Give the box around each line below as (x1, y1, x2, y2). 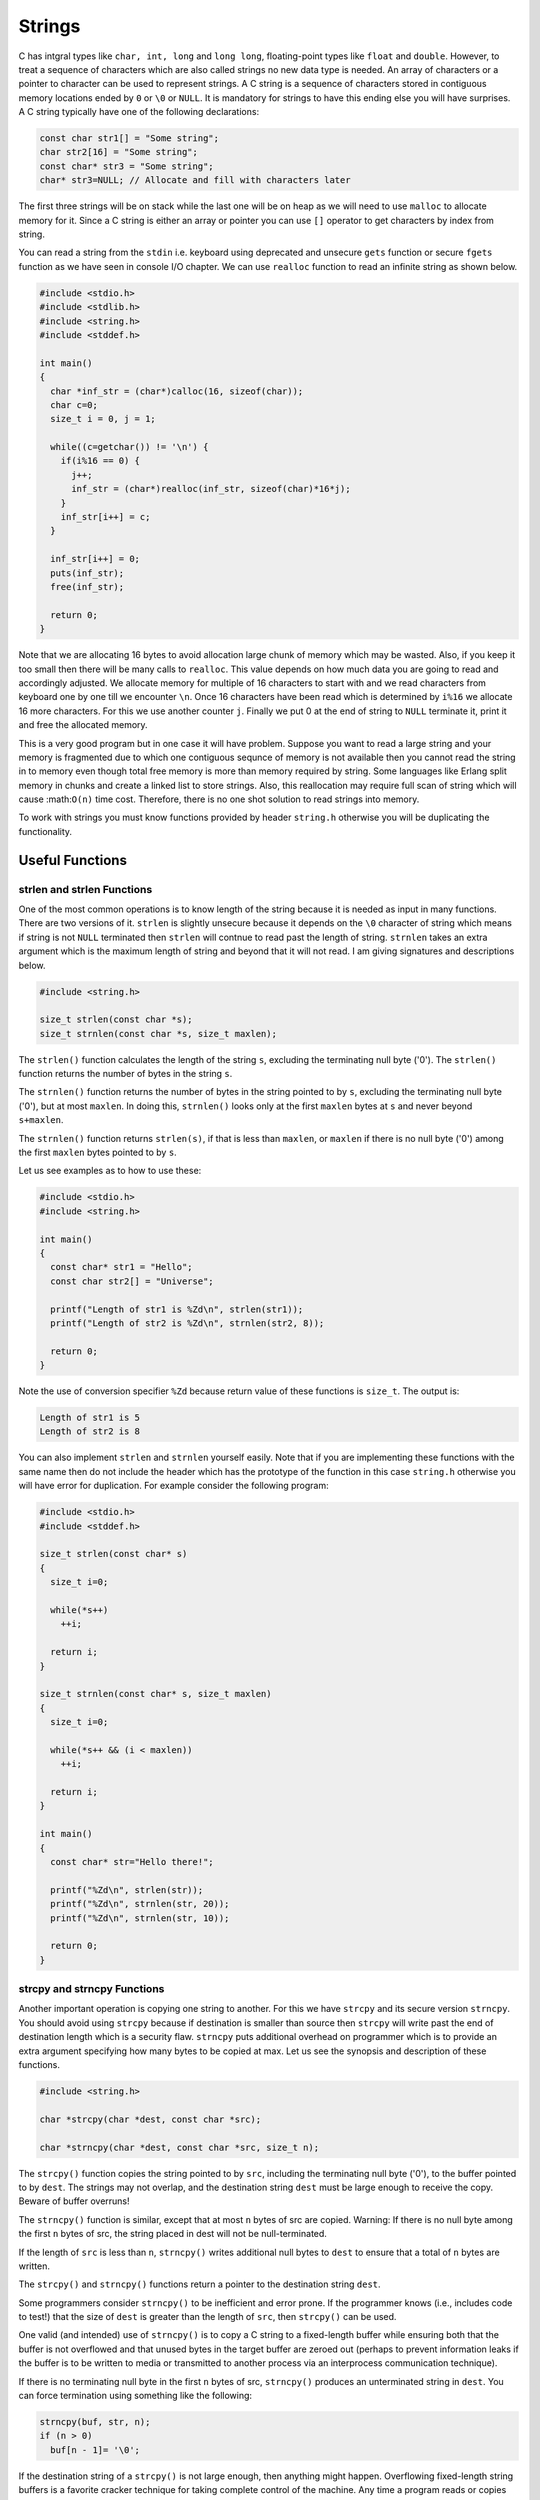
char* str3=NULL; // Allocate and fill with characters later (39, 175, 351, 186)
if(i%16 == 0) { (60, 455, 140, 467)
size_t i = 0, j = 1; (50, 413, 157, 425)
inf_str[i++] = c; (60, 511, 151, 523)
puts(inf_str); (50, 567, 125, 579)
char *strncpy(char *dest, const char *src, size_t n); (39, 2141, 320, 2153)
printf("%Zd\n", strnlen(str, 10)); (50, 1912, 230, 1924)
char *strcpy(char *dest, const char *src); (39, 2113, 262, 2125)
